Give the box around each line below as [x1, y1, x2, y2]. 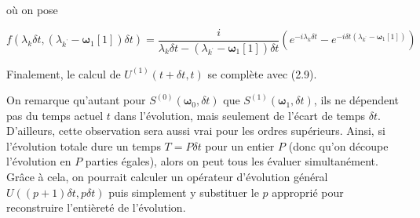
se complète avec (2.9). [207, 65, 317, 82]
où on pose [6, 2, 58, 17]
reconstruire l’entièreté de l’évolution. [6, 199, 186, 216]
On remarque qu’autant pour [6, 92, 146, 108]
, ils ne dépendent [313, 92, 400, 108]
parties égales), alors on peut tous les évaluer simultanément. [85, 153, 378, 169]
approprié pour [272, 183, 344, 200]
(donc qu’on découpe [288, 137, 389, 154]
